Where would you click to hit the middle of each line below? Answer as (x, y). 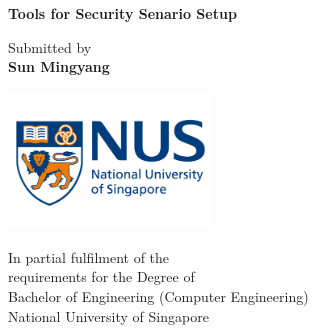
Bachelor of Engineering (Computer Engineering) (158, 296)
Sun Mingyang (59, 66)
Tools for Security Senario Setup (122, 13)
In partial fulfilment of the (89, 256)
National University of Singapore (108, 315)
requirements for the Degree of (101, 276)
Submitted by (50, 46)
